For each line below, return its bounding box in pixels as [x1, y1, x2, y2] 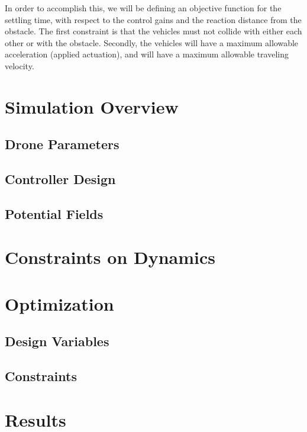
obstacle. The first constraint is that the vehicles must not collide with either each [5, 25, 302, 37]
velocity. [5, 59, 34, 72]
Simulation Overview [5, 94, 179, 118]
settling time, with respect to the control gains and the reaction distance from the [5, 13, 302, 25]
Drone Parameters [5, 135, 119, 153]
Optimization [5, 291, 114, 315]
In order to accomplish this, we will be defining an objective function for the [5, 2, 282, 14]
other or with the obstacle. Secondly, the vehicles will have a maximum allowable [5, 36, 299, 49]
